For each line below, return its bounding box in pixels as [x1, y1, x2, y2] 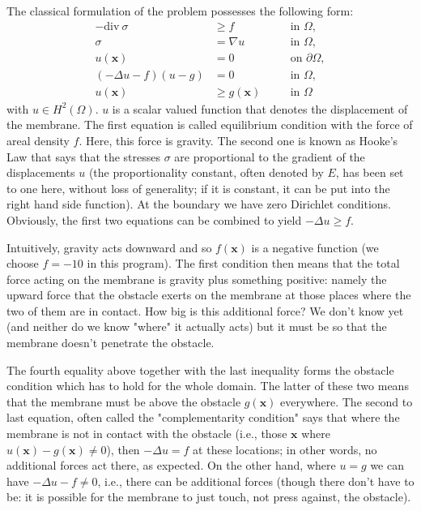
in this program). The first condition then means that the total [87, 255, 400, 272]
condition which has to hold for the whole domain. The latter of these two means [6, 377, 409, 394]
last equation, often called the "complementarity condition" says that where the [6, 409, 400, 426]
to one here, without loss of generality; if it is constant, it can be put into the [6, 179, 390, 196]
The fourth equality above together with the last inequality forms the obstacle [6, 361, 394, 378]
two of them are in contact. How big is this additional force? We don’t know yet [6, 302, 404, 319]
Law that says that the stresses [6, 148, 161, 165]
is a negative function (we [251, 238, 379, 255]
